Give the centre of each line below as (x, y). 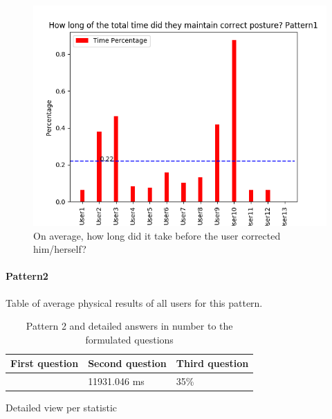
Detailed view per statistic (61, 408)
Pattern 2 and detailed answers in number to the (129, 326)
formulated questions (129, 339)
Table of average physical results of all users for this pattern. (134, 302)
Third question (212, 363)
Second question (127, 363)
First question (45, 363)
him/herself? (60, 249)
